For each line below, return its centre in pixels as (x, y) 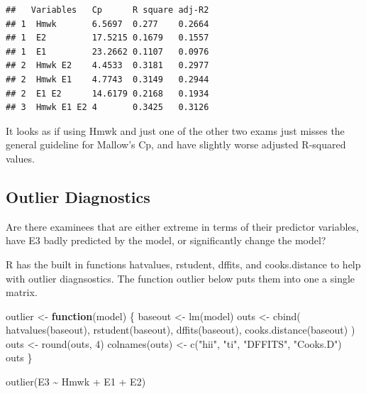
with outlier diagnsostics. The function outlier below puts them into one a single (181, 278)
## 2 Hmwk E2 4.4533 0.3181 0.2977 (107, 66)
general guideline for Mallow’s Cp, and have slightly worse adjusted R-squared (176, 144)
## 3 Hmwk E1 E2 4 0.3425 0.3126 (107, 108)
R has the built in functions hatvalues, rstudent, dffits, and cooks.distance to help (183, 264)
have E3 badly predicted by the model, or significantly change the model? (166, 240)
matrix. (22, 292)
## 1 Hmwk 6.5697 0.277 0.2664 (107, 24)
